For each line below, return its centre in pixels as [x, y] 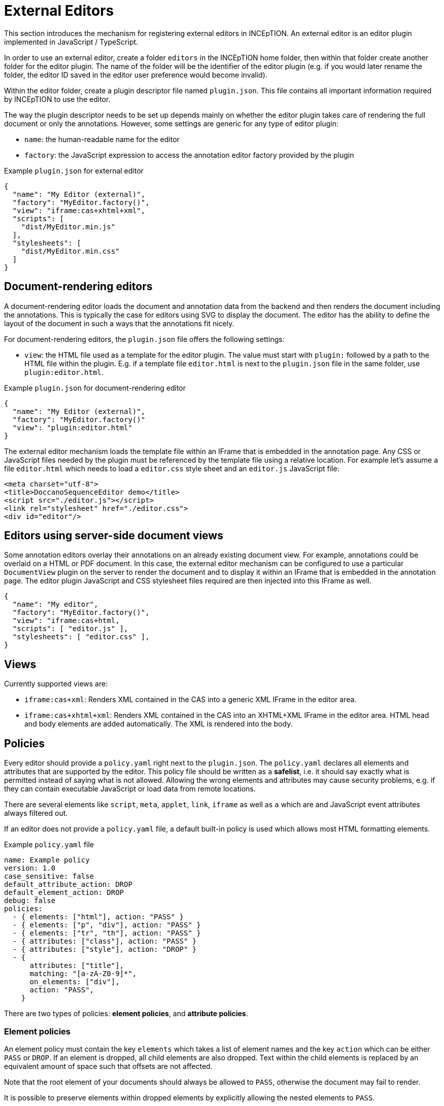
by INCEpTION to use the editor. [57, 99]
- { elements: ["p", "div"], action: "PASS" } [107, 925]
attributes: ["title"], [77, 966]
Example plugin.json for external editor [74, 170]
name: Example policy [47, 860]
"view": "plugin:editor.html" [72, 427]
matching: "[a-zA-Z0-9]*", [83, 974]
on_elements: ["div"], [75, 982]
